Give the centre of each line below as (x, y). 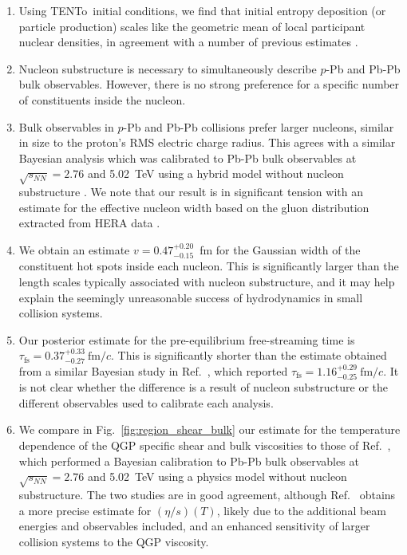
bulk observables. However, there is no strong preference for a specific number (209, 84)
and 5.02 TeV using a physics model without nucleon (217, 476)
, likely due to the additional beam (301, 510)
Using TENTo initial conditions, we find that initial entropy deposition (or (202, 10)
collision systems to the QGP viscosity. (114, 541)
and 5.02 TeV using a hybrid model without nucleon (215, 173)
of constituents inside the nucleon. (102, 99)
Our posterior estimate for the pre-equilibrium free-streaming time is (187, 339)
